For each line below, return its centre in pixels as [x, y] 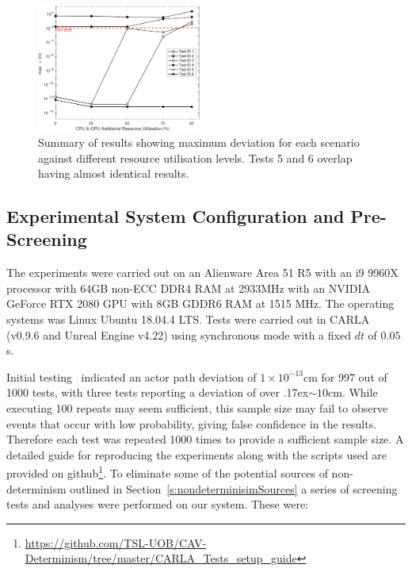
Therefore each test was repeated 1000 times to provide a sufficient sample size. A [205, 439]
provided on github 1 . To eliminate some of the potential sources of [167, 472]
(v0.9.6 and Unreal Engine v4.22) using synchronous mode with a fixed [179, 334]
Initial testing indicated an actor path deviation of [132, 376]
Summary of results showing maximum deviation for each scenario [199, 142]
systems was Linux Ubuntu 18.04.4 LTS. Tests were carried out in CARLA [188, 319]
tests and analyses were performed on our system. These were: [157, 504]
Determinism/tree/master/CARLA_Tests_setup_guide [161, 558]
